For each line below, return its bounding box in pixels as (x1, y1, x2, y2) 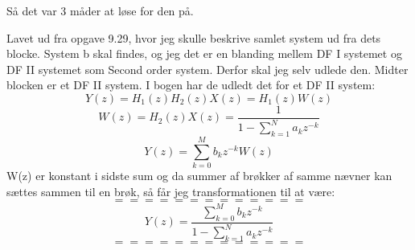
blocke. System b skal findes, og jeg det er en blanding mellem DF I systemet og (6, 45, 402, 62)
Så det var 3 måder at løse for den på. (6, 2, 194, 18)
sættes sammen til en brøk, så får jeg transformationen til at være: (6, 182, 335, 199)
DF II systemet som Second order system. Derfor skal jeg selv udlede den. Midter (6, 60, 409, 77)
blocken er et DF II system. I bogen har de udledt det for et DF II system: (6, 76, 376, 93)
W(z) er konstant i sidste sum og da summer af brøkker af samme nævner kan (6, 167, 392, 184)
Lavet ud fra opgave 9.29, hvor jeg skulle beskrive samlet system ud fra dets (6, 29, 381, 46)
